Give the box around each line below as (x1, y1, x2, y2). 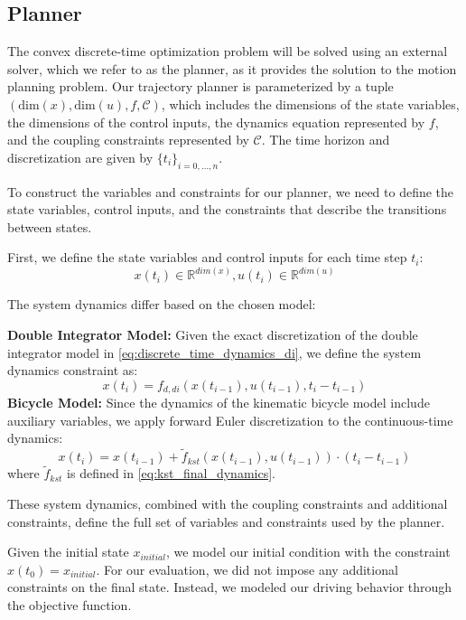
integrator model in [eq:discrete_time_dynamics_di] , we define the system (7, 343, 422, 362)
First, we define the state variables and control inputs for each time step (7, 248, 407, 267)
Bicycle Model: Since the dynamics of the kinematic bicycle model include (7, 393, 430, 412)
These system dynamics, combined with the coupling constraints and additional (7, 494, 448, 513)
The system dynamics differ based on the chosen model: (7, 295, 316, 314)
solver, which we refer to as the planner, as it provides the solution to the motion (7, 59, 457, 78)
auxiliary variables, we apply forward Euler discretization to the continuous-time (7, 410, 453, 429)
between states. (7, 217, 92, 236)
